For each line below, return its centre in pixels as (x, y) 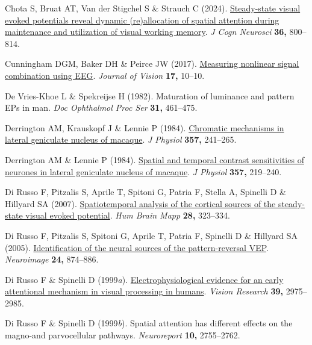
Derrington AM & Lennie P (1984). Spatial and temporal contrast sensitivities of (154, 159)
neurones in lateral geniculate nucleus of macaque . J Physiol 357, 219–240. (143, 171)
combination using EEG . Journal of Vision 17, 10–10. (105, 75)
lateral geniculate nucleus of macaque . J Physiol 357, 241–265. (121, 139)
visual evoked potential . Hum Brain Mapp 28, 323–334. (128, 215)
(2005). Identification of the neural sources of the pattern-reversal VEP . (137, 247)
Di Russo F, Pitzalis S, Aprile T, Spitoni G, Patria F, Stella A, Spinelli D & (145, 192)
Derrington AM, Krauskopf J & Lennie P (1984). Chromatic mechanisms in (145, 127)
